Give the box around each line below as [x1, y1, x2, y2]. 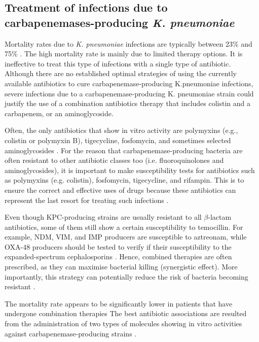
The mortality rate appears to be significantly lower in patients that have [5, 298, 233, 309]
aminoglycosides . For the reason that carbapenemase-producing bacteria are [5, 145, 243, 155]
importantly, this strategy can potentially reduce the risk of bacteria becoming [5, 271, 248, 282]
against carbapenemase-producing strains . [5, 328, 137, 338]
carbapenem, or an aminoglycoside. [5, 108, 114, 118]
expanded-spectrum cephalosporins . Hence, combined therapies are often [5, 251, 232, 262]
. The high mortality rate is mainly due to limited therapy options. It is [20, 48, 243, 59]
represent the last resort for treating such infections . [5, 194, 169, 205]
